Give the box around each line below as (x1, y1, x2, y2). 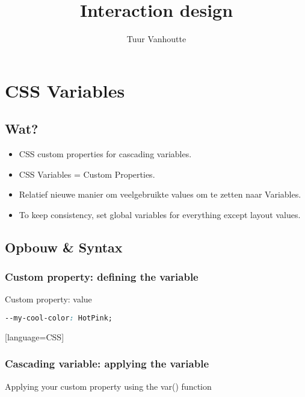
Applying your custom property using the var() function (5, 380, 212, 392)
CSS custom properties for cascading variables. (19, 148, 192, 160)
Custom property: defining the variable (5, 269, 199, 284)
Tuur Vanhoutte (126, 33, 186, 45)
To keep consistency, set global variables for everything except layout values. (19, 208, 301, 220)
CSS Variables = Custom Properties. (19, 167, 155, 180)
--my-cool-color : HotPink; (5, 314, 112, 323)
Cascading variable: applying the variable (5, 356, 209, 371)
